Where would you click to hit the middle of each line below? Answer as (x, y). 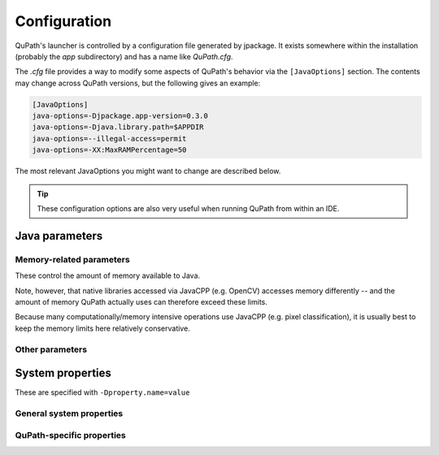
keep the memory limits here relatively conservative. (102, 328)
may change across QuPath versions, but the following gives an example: (138, 83)
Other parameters (51, 349)
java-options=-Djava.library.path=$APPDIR (118, 127)
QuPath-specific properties (70, 435)
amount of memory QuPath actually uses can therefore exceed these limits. (141, 301)
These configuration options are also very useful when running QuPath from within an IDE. (188, 209)
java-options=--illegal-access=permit (109, 139)
